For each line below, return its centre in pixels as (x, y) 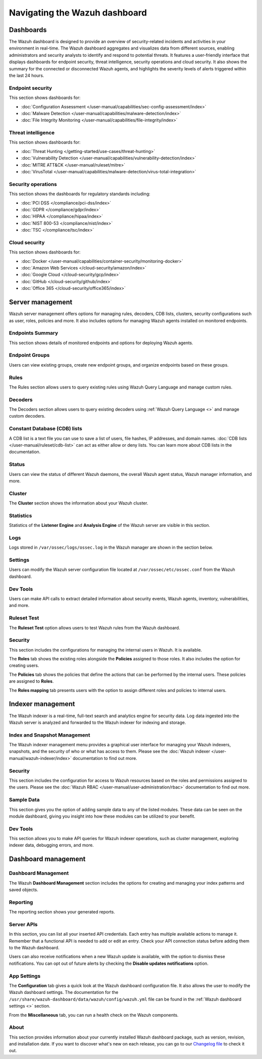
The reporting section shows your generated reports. (62, 912)
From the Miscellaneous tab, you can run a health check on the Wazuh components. (94, 1015)
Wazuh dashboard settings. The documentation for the (64, 992)
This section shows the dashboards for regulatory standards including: (80, 194)
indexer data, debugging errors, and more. (51, 845)
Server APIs (23, 924)
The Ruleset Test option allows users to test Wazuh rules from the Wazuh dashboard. (95, 628)
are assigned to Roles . (31, 681)
